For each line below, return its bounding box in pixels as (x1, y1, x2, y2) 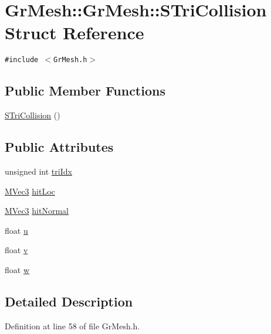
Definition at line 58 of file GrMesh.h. (5, 319, 140, 332)
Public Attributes (5, 138, 114, 156)
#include (5, 56, 39, 64)
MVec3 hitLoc (5, 185, 55, 197)
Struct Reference (5, 21, 144, 45)
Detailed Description (5, 292, 133, 310)
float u (5, 224, 28, 236)
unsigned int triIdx (5, 165, 72, 177)
